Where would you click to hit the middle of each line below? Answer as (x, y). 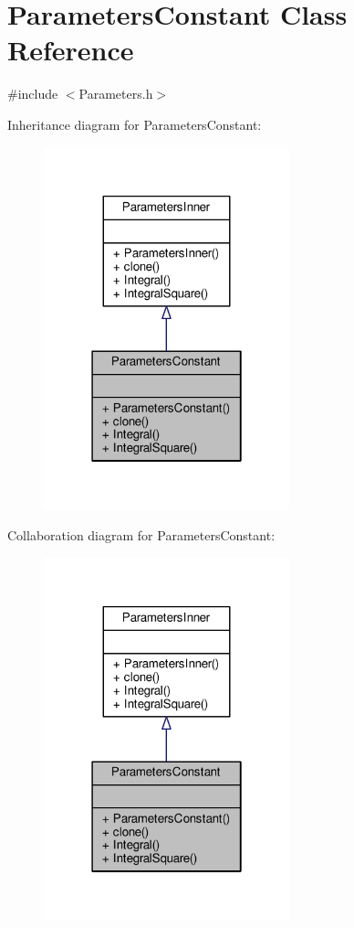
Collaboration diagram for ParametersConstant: (141, 535)
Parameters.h (116, 94)
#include (33, 94)
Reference (71, 50)
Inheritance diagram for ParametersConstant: (135, 124)
